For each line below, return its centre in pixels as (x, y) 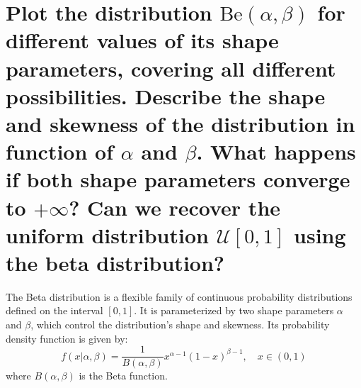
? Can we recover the (175, 207)
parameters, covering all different (171, 68)
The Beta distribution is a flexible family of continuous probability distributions (179, 296)
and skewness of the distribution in (180, 123)
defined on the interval (55, 310)
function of (60, 151)
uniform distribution (107, 234)
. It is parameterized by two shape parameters (234, 310)
